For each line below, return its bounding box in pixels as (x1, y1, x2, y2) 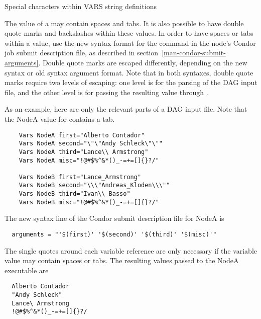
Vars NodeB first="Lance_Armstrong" (19, 173, 142, 181)
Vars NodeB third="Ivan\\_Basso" (19, 190, 130, 198)
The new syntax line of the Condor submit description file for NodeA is (5, 213, 224, 223)
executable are (5, 265, 49, 275)
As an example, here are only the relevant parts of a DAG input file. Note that (5, 104, 247, 114)
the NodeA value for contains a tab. (5, 113, 115, 124)
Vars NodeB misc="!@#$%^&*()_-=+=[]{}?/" (19, 198, 159, 206)
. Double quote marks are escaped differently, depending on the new (38, 57, 247, 67)
